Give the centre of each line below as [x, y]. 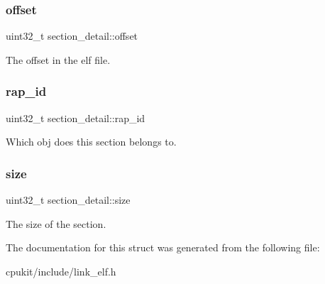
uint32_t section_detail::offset [72, 36]
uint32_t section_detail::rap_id [76, 118]
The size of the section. [56, 223]
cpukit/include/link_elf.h [61, 271]
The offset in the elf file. [58, 59]
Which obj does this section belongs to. [91, 142]
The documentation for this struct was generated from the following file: [163, 247]
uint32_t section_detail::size [68, 200]
